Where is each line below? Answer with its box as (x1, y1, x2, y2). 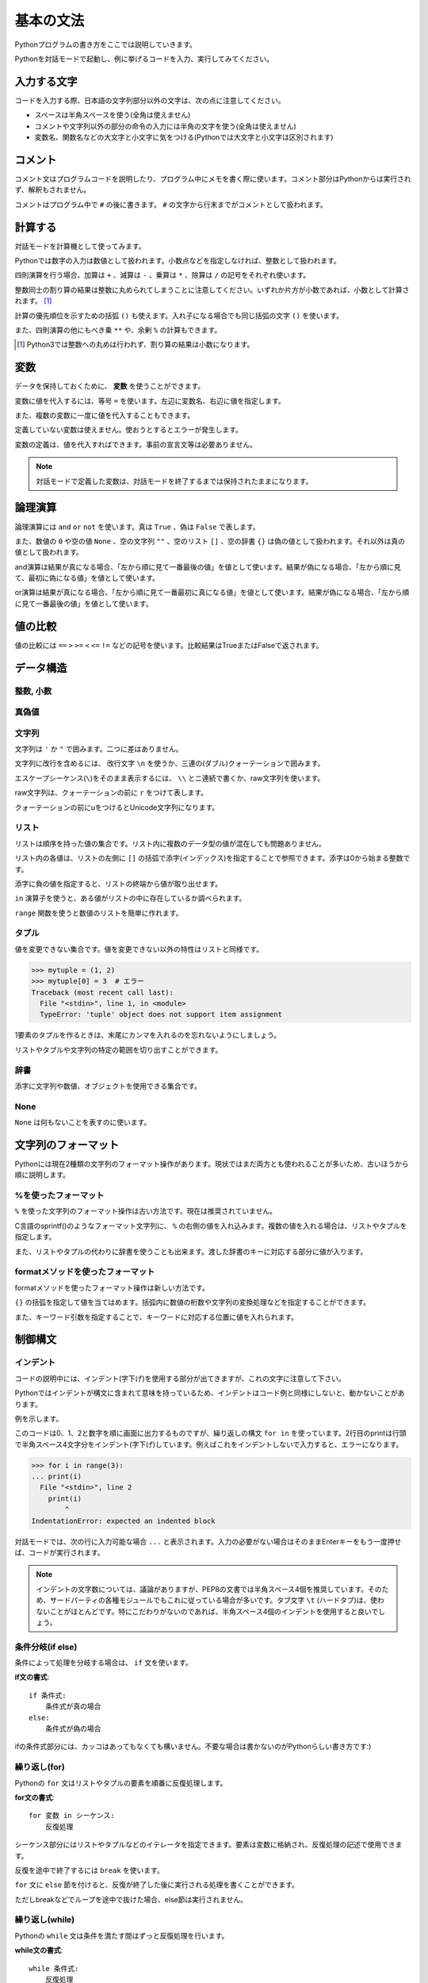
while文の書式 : (14, 1946, 63, 1955)
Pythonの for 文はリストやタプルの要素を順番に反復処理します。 (14, 1778, 227, 1788)
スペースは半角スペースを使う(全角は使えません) (34, 110, 191, 120)
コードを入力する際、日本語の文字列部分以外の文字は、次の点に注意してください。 (14, 95, 285, 105)
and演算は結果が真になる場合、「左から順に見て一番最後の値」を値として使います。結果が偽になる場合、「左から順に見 (14, 562, 401, 571)
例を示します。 (14, 1413, 63, 1423)
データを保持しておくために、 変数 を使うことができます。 (14, 382, 205, 391)
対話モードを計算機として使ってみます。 (14, 241, 146, 251)
